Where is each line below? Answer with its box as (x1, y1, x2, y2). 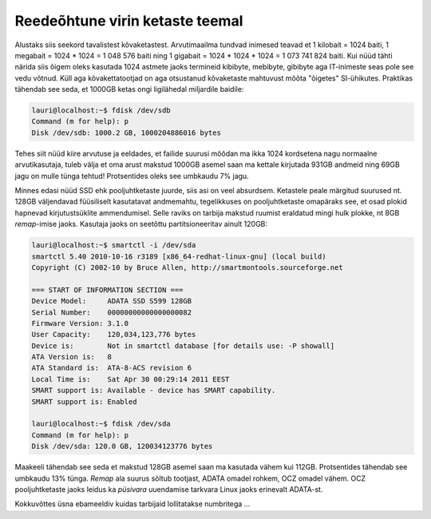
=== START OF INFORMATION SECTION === (31, 285, 184, 295)
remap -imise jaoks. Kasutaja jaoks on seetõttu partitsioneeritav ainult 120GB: (14, 220, 267, 229)
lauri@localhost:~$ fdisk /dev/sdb (31, 106, 171, 115)
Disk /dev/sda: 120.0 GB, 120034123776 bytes (31, 442, 213, 451)
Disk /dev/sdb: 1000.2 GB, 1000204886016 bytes (31, 128, 221, 137)
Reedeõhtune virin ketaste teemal (14, 12, 243, 30)
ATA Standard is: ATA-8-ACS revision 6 (31, 363, 192, 373)
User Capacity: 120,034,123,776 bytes (31, 330, 196, 339)
